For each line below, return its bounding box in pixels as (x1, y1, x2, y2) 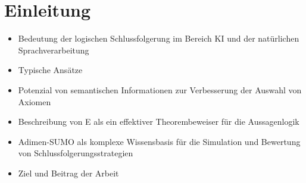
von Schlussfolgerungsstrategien (18, 147, 133, 159)
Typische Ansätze (18, 64, 83, 76)
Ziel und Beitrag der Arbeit (18, 166, 119, 179)
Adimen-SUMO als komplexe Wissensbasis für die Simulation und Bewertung (18, 135, 301, 147)
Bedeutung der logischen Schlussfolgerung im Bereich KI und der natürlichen (18, 32, 299, 45)
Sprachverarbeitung (18, 43, 89, 56)
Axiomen (18, 95, 51, 108)
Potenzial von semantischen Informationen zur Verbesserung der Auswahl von (18, 83, 302, 96)
